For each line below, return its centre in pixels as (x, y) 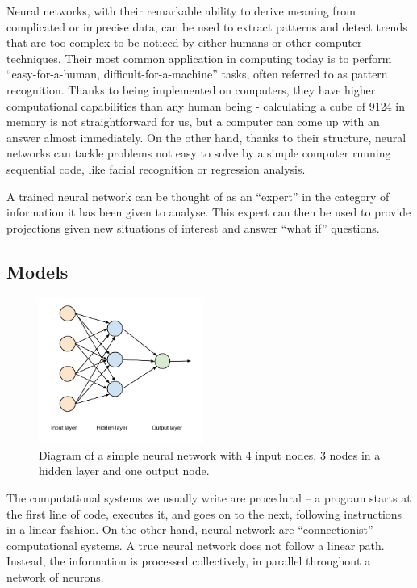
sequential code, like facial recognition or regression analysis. (156, 168)
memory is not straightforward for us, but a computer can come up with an (193, 122)
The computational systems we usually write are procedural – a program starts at (209, 498)
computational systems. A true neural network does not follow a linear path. (196, 545)
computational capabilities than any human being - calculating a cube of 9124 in (206, 105)
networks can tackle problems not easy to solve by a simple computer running (199, 153)
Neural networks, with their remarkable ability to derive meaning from (181, 10)
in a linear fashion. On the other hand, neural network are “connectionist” (190, 529)
